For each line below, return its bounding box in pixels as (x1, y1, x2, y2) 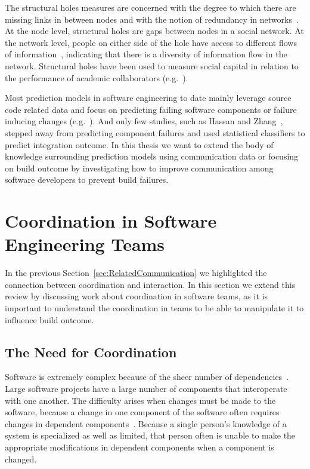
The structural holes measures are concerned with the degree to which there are (5, 1, 296, 13)
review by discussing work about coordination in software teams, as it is (5, 290, 268, 302)
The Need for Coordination (5, 342, 177, 361)
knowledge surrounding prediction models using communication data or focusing (5, 150, 299, 163)
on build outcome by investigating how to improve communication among (5, 161, 274, 174)
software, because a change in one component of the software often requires (5, 406, 280, 418)
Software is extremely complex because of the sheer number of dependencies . (5, 370, 289, 383)
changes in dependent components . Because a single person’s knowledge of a (5, 417, 287, 430)
